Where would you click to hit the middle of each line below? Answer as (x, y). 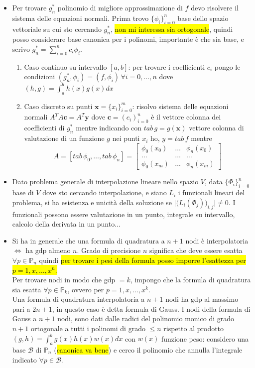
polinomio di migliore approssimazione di (120, 7)
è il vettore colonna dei (186, 117)
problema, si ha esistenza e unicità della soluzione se (92, 202)
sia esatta (27, 289)
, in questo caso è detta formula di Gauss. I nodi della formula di (151, 308)
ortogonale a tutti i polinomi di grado (88, 328)
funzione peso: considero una (205, 338)
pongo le (227, 66)
